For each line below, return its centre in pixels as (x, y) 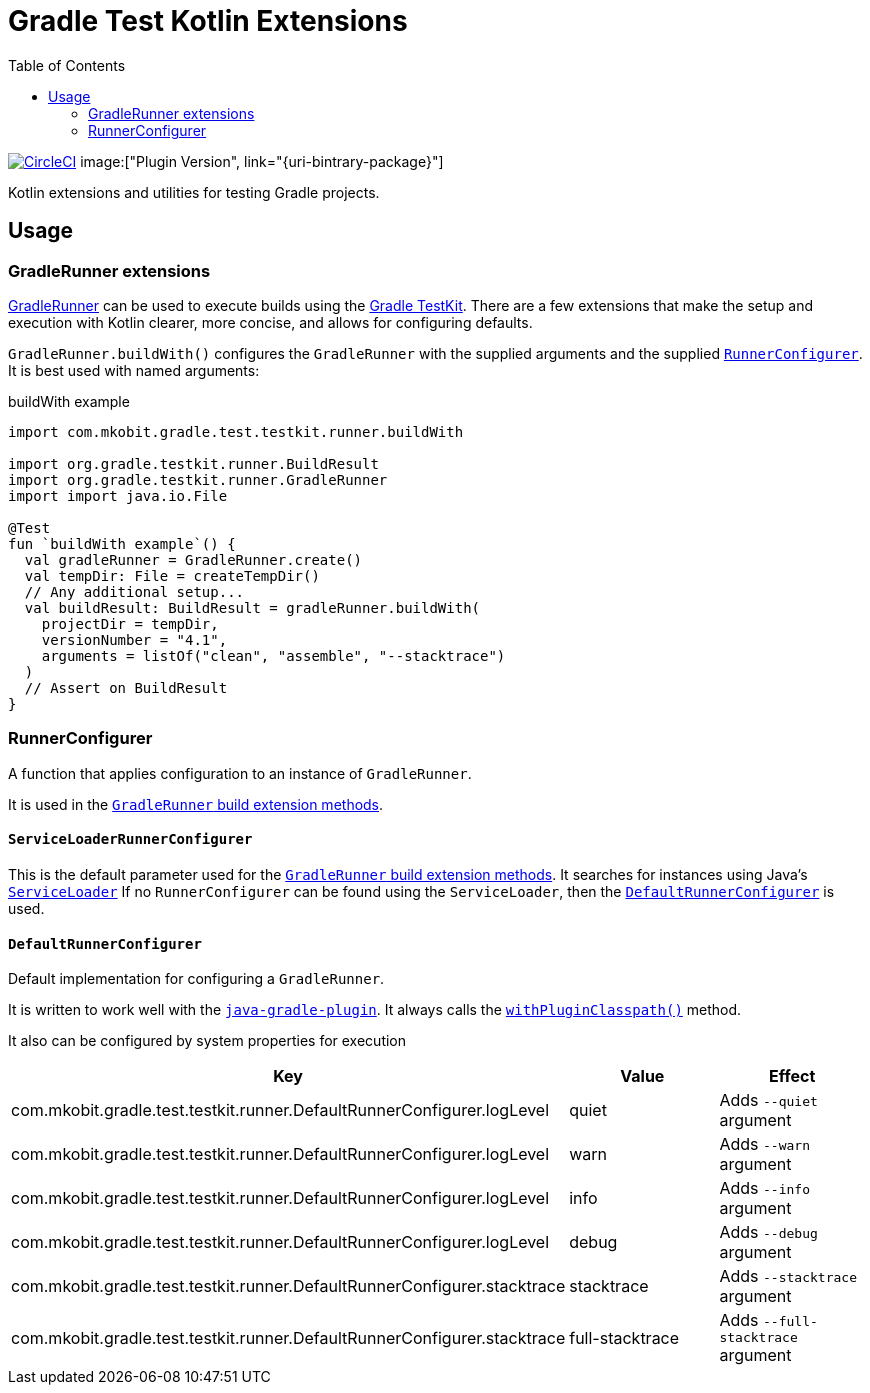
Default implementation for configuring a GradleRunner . (196, 979)
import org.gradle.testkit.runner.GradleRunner (198, 479)
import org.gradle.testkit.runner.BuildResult (193, 463)
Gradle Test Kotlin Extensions (208, 21)
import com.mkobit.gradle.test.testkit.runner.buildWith (236, 431)
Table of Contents (67, 65)
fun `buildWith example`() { (122, 543)
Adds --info (765, 1188)
